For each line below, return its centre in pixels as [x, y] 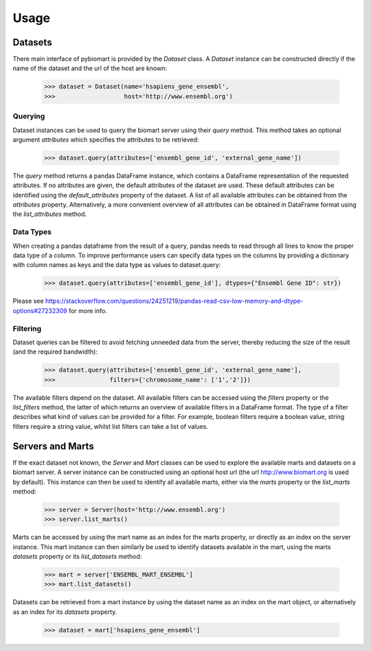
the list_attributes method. [50, 214]
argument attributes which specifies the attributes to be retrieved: [106, 139]
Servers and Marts [53, 446]
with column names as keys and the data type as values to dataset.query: [117, 265]
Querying [29, 116]
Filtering [27, 328]
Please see [28, 301]
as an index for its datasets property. [65, 612]
